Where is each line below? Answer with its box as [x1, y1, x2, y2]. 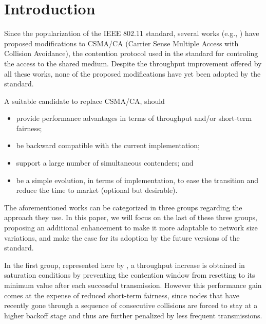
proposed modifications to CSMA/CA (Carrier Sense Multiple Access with [4, 38, 239, 48]
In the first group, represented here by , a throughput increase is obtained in [4, 259, 245, 270]
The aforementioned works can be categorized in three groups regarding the [4, 202, 242, 212]
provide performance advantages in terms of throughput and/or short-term [16, 113, 252, 123]
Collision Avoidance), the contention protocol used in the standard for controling [4, 48, 258, 59]
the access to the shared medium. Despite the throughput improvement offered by [4, 58, 262, 68]
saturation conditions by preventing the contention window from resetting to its [4, 269, 255, 280]
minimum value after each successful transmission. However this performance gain [4, 280, 262, 290]
